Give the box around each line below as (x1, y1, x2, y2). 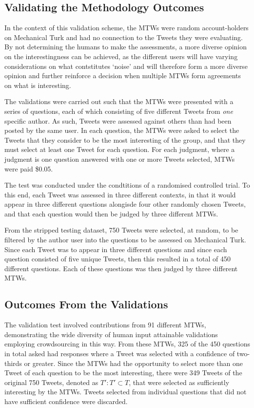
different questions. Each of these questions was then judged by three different (4, 263, 238, 273)
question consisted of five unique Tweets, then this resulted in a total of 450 (4, 254, 231, 264)
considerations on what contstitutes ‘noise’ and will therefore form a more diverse (4, 61, 248, 71)
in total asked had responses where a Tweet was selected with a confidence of (4, 348, 235, 359)
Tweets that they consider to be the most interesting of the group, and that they (4, 134, 246, 145)
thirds (4, 358, 22, 368)
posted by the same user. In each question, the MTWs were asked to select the (4, 125, 239, 135)
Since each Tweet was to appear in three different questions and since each (4, 244, 227, 254)
